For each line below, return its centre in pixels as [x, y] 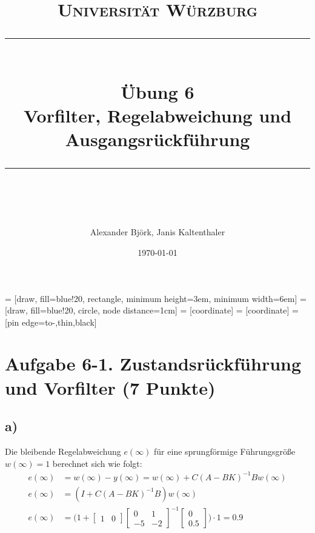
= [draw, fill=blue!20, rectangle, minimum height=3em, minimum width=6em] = [156, 298]
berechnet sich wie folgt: [97, 463]
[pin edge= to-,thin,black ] [51, 322]
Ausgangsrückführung [157, 139]
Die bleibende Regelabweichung [63, 451]
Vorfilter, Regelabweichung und [157, 115]
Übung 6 [157, 91]
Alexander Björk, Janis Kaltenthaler [157, 232]
